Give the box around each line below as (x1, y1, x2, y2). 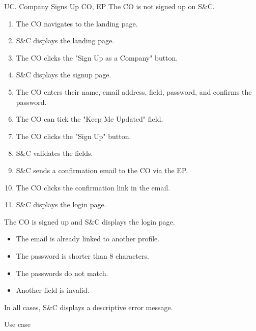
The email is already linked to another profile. (16, 233, 160, 244)
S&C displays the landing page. (16, 35, 115, 46)
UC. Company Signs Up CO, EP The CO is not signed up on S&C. (4, 1, 215, 11)
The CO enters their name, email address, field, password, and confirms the (16, 86, 252, 97)
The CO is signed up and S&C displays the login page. (4, 216, 175, 227)
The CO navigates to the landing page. (16, 18, 138, 29)
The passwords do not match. (16, 267, 108, 278)
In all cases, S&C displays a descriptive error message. (4, 301, 173, 312)
